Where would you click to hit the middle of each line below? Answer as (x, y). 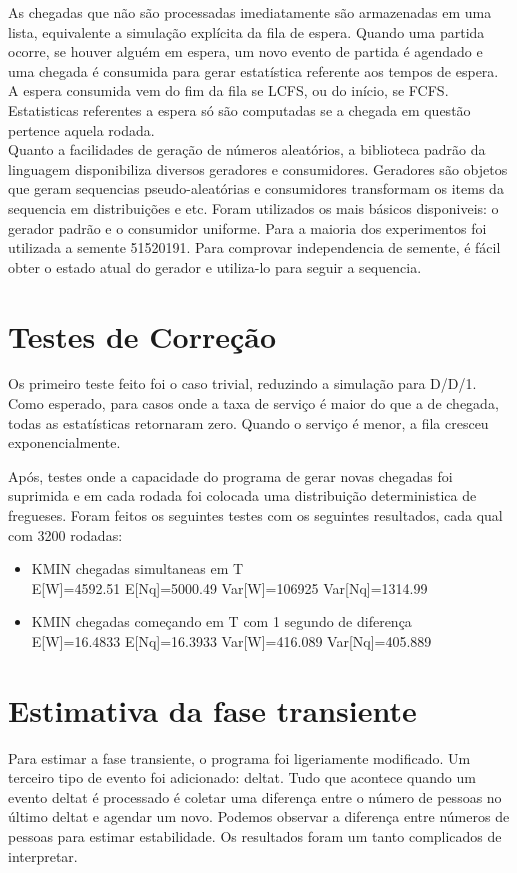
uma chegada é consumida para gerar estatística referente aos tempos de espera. (253, 70)
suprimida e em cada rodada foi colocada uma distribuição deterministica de (242, 495)
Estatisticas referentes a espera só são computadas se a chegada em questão (239, 109)
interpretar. (43, 855)
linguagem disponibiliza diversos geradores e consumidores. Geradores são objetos (258, 168)
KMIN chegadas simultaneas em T (137, 568)
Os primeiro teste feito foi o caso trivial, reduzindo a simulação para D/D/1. (242, 383)
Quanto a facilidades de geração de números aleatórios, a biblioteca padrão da (247, 149)
